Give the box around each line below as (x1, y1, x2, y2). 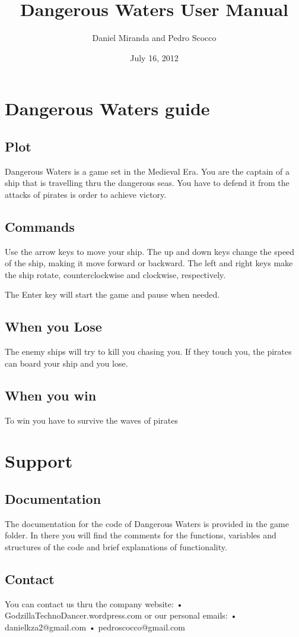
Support (5, 449, 73, 473)
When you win (5, 386, 97, 404)
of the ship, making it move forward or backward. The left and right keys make (5, 257, 293, 269)
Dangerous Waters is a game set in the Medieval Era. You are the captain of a (5, 165, 290, 177)
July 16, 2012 (130, 51, 179, 64)
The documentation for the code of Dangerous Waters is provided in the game (5, 517, 289, 529)
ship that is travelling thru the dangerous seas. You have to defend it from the (5, 176, 290, 189)
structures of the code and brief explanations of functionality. (5, 541, 227, 553)
